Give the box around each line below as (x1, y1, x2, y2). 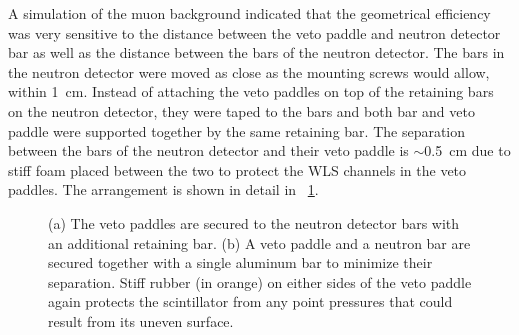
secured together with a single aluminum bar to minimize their (48, 252, 433, 273)
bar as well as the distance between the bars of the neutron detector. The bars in (8, 42, 505, 63)
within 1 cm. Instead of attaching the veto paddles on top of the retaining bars (8, 81, 494, 102)
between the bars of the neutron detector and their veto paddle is (8, 140, 409, 161)
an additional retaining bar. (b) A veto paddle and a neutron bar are (48, 232, 471, 253)
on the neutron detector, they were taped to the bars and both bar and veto (8, 100, 475, 121)
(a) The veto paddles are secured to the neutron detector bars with (48, 212, 460, 233)
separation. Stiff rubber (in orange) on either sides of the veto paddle (48, 271, 472, 292)
